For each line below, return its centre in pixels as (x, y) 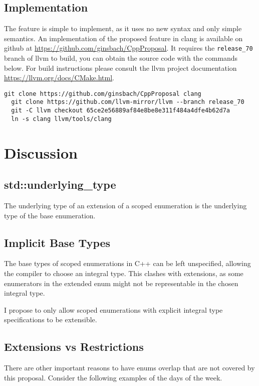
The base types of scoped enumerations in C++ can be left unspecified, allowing (127, 263)
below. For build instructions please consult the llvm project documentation (120, 68)
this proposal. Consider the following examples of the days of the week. (113, 377)
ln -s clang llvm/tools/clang (61, 119)
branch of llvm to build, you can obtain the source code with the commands (121, 58)
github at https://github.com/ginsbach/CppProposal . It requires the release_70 (128, 48)
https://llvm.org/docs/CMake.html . (59, 78)
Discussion (41, 152)
